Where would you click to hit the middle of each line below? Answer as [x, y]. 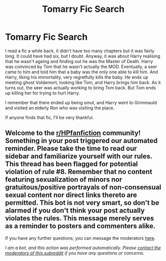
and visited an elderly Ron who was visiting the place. [60, 108]
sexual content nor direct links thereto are [71, 195]
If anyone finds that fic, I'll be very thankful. [50, 117]
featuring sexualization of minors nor [64, 180]
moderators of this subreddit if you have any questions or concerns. [75, 253]
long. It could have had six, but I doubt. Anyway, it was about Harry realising [83, 56]
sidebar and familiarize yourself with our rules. [79, 157]
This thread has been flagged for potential [72, 164]
